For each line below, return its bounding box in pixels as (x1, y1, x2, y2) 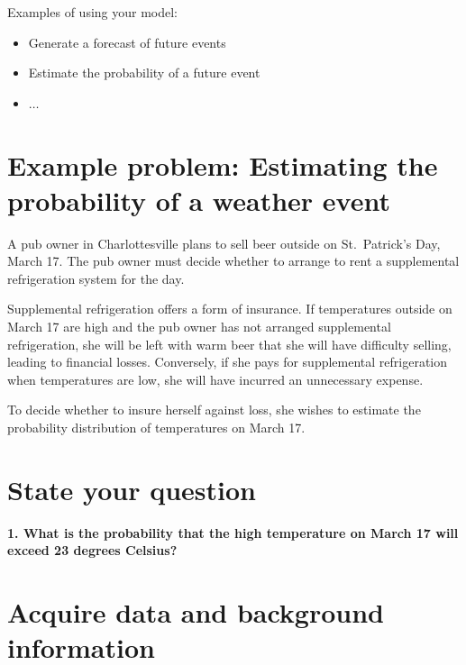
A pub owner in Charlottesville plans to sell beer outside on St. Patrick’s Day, (7, 233, 441, 252)
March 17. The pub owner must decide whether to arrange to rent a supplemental (7, 251, 460, 270)
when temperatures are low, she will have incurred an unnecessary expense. (7, 369, 424, 388)
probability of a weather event (7, 181, 390, 218)
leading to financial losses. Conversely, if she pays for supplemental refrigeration (7, 352, 448, 371)
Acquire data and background (7, 594, 385, 631)
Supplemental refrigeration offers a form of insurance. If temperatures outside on (7, 299, 452, 318)
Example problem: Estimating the (7, 146, 438, 183)
